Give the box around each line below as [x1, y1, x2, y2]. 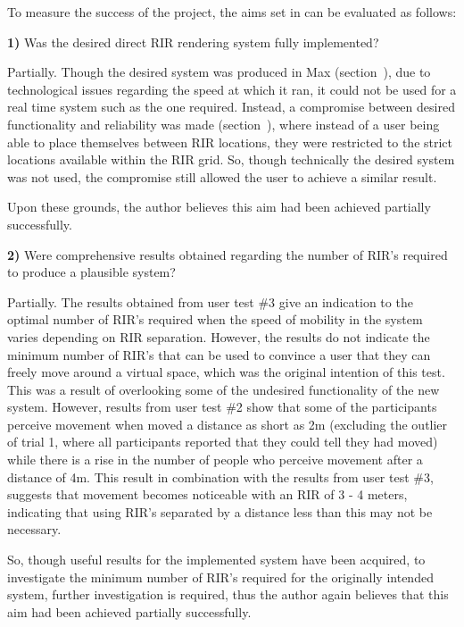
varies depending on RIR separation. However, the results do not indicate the [7, 327, 430, 346]
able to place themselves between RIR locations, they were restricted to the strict [7, 132, 453, 151]
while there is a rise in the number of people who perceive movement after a [7, 450, 423, 469]
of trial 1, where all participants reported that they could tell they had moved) [7, 432, 438, 451]
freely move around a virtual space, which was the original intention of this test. [7, 363, 445, 381]
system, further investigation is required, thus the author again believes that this [7, 585, 449, 604]
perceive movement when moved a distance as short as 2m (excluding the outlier [7, 414, 448, 433]
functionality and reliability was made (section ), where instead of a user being [7, 114, 440, 133]
